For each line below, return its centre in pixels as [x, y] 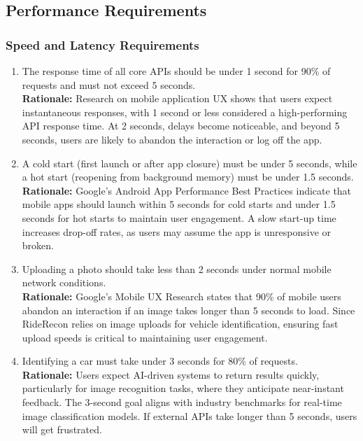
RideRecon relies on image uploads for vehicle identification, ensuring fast [180, 324]
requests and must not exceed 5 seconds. [109, 84]
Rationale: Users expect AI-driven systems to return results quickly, [171, 374]
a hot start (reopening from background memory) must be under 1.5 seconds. [188, 177]
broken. [38, 245]
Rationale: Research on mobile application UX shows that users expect [177, 98]
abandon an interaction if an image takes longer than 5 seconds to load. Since [188, 310]
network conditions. [64, 282]
